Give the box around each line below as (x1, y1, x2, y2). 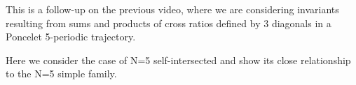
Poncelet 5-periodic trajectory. (6, 29, 136, 44)
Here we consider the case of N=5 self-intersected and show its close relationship (6, 52, 351, 67)
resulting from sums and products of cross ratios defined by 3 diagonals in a (6, 15, 331, 30)
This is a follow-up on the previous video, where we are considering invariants (6, 2, 339, 16)
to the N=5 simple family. (6, 66, 117, 81)
